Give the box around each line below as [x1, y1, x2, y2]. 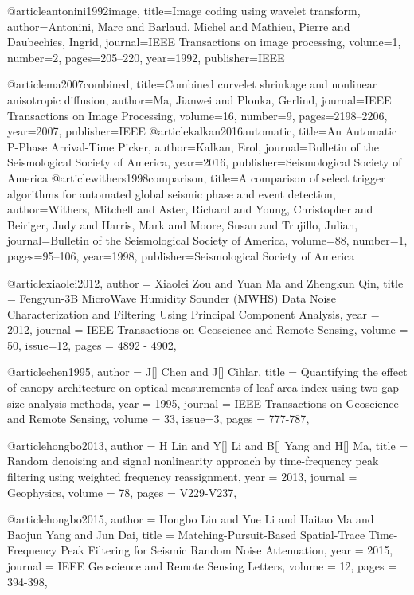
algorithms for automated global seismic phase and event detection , [7, 185, 336, 202]
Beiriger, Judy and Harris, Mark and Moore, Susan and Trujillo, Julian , [7, 216, 358, 233]
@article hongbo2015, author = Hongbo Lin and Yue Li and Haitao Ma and [7, 511, 374, 527]
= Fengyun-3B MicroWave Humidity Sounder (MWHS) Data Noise [7, 290, 337, 307]
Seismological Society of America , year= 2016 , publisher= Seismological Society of [7, 154, 402, 170]
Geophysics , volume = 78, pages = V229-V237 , [7, 483, 237, 500]
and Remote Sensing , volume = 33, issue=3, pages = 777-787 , [7, 410, 310, 427]
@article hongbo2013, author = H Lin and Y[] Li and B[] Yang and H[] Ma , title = [7, 436, 408, 453]
